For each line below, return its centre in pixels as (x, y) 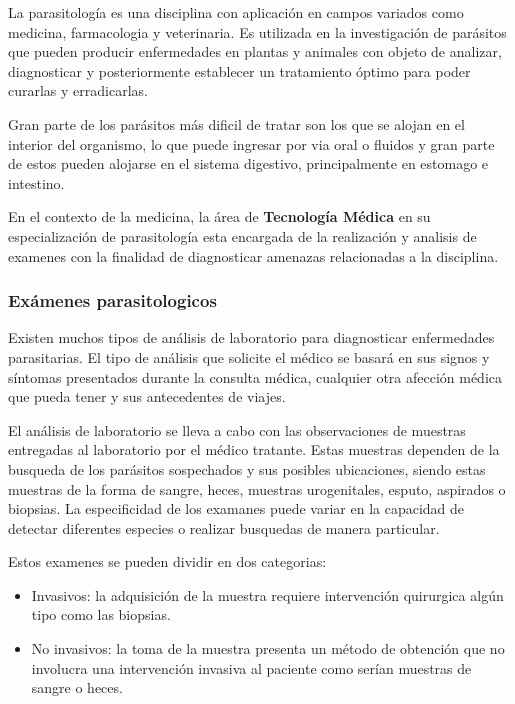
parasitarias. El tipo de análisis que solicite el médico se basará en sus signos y (249, 356)
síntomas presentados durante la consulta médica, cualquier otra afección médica (255, 376)
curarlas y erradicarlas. (78, 90)
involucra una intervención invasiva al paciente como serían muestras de (251, 667)
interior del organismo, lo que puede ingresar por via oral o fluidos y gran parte (251, 143)
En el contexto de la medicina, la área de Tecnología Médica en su (219, 216)
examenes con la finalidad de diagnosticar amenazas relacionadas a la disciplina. (253, 255)
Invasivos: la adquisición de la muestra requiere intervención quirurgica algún (267, 594)
